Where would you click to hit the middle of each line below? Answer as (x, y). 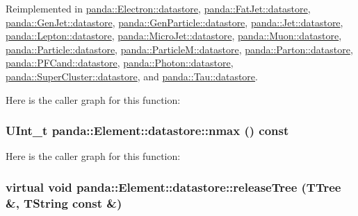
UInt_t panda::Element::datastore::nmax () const (147, 130)
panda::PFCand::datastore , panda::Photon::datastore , (120, 63)
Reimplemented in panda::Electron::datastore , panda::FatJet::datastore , (158, 8)
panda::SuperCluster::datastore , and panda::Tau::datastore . (132, 76)
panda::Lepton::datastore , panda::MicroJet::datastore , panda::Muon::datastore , (174, 36)
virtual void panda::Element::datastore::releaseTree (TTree (173, 187)
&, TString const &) (64, 202)
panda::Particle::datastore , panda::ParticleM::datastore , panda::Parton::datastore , (179, 49)
